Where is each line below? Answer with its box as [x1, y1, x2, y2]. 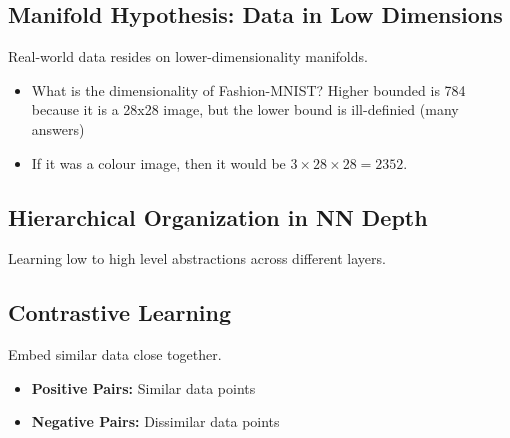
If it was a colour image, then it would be [31, 152, 286, 173]
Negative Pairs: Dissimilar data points [31, 411, 280, 432]
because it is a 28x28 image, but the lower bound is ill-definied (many [31, 99, 459, 120]
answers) [31, 118, 85, 139]
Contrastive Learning [8, 297, 232, 328]
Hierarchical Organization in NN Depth [8, 201, 428, 232]
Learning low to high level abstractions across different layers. [8, 248, 386, 269]
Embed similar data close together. [8, 344, 222, 365]
